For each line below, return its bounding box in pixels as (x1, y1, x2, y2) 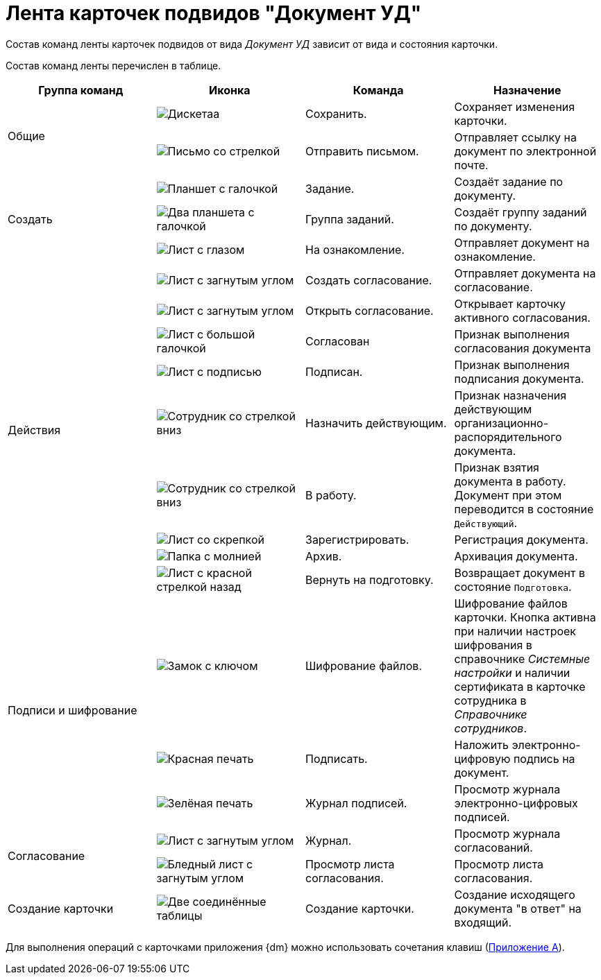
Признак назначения (454, 388, 567, 402)
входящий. (454, 915, 512, 929)
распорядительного (454, 429, 562, 444)
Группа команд (38, 83, 124, 97)
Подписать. (305, 751, 368, 766)
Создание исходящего (454, 887, 575, 902)
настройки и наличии (454, 665, 570, 680)
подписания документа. (454, 371, 584, 386)
